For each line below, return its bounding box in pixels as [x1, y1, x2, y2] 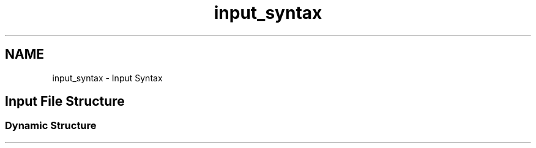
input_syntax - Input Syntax [52, 72, 163, 83]
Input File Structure [5, 94, 125, 109]
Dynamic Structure [5, 119, 97, 132]
